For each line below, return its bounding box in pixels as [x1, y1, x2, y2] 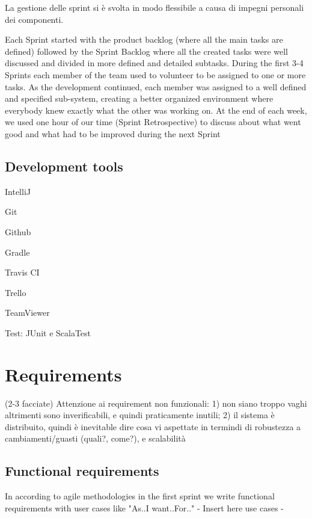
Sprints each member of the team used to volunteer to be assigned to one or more [5, 68, 306, 81]
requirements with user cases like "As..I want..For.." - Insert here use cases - [5, 501, 284, 514]
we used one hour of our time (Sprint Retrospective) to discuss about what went [5, 116, 301, 128]
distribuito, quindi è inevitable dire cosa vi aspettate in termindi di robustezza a [5, 420, 301, 433]
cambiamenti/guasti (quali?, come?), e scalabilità [5, 432, 186, 445]
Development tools [5, 156, 123, 175]
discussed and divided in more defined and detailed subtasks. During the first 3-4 [5, 57, 304, 69]
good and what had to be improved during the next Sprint [5, 127, 221, 140]
